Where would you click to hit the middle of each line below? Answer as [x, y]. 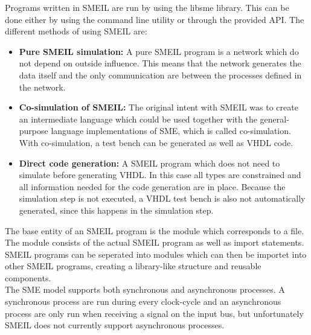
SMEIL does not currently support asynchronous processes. [115, 325]
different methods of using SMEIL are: [76, 31]
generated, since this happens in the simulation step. [116, 210]
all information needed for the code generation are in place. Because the [152, 186]
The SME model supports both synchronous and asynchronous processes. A [145, 289]
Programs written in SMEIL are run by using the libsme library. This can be [147, 7]
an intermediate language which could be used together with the [138, 119]
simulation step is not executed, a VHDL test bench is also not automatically [162, 198]
